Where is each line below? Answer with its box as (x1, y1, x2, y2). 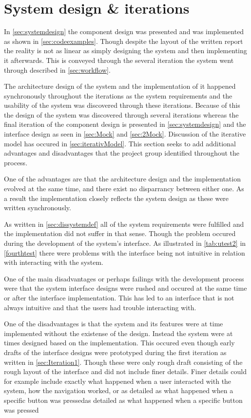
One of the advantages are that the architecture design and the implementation (4, 174, 241, 184)
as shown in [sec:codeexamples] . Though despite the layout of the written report (4, 36, 243, 46)
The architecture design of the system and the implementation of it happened (4, 81, 236, 91)
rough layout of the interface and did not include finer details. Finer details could (4, 366, 247, 377)
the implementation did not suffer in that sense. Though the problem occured (4, 228, 236, 239)
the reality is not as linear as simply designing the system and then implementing (4, 45, 247, 56)
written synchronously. (4, 202, 71, 213)
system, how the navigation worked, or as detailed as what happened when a (4, 385, 233, 396)
